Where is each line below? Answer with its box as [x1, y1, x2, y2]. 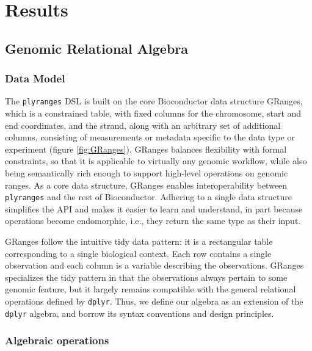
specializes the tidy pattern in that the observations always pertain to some [5, 270, 288, 283]
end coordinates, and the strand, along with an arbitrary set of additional [5, 118, 281, 131]
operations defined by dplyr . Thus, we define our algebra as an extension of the [5, 295, 303, 307]
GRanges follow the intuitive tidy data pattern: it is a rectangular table [5, 235, 273, 248]
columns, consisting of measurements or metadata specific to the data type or [5, 131, 295, 143]
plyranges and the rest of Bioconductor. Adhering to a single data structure [5, 190, 292, 203]
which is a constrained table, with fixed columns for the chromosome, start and [5, 107, 302, 120]
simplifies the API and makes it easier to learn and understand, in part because [5, 202, 303, 215]
